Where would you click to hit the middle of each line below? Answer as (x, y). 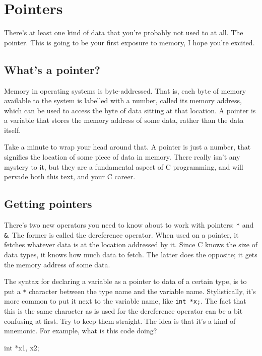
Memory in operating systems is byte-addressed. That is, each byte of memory (125, 90)
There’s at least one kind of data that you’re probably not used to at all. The (124, 32)
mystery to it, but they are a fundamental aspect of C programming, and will (124, 166)
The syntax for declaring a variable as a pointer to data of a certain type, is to (125, 281)
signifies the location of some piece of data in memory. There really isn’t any (122, 157)
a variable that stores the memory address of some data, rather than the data (124, 120)
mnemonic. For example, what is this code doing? (81, 331)
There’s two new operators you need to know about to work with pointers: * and (129, 225)
